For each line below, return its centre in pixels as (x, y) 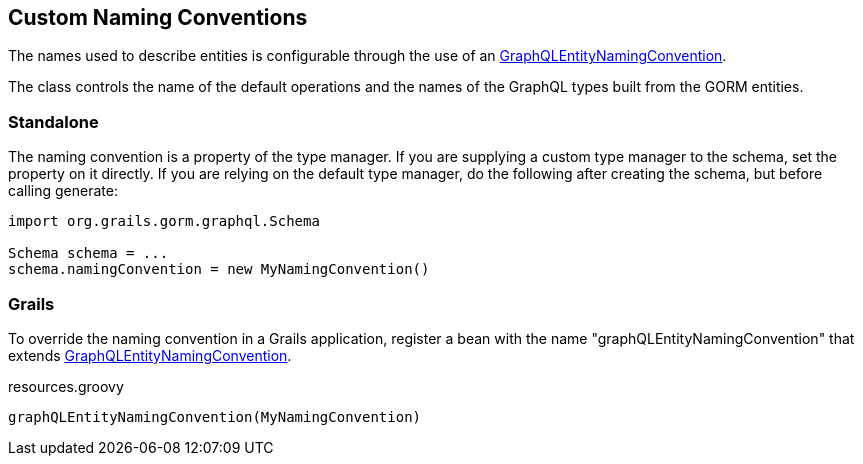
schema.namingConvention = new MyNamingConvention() (219, 269)
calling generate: (63, 191)
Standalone (53, 121)
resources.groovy (66, 386)
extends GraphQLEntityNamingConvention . (150, 355)
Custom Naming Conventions (158, 17)
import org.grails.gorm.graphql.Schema (164, 221)
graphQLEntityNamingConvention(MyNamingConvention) (215, 416)
